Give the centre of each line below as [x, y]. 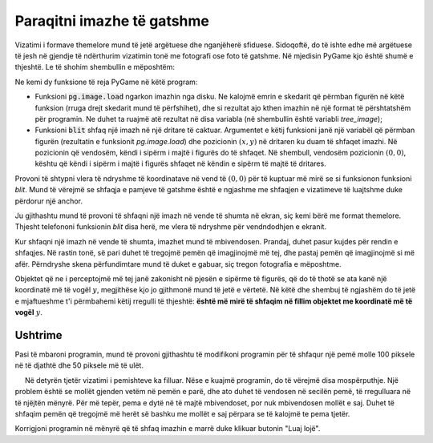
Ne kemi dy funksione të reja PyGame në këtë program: [106, 82]
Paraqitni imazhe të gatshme [112, 21]
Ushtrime [38, 335]
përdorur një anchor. [49, 201]
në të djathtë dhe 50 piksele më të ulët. [79, 365]
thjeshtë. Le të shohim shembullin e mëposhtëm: [95, 67]
